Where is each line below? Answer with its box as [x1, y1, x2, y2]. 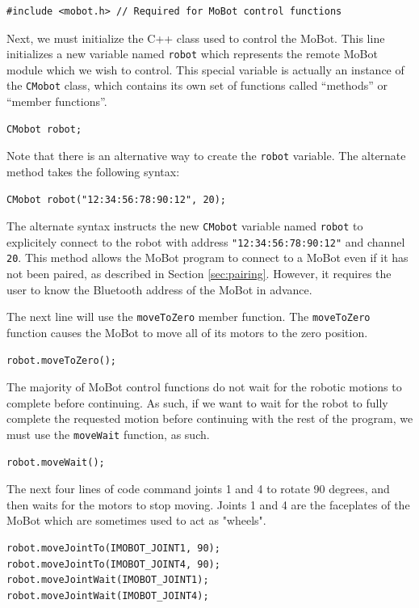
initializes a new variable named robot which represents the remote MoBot [6, 45, 378, 62]
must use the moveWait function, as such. [6, 425, 210, 442]
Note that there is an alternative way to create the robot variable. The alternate [6, 147, 406, 164]
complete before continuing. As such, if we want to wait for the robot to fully [6, 394, 388, 411]
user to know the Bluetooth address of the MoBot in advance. [6, 281, 312, 298]
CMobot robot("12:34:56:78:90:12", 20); [6, 193, 227, 205]
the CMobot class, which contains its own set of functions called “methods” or [6, 77, 388, 94]
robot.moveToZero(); [6, 354, 117, 366]
